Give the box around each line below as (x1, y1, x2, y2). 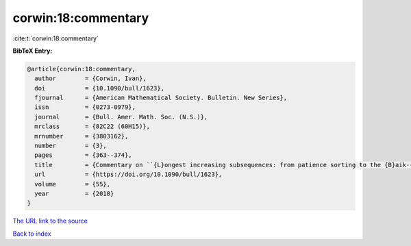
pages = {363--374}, (34, 151, 133, 159)
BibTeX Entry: (12, 47, 53, 55)
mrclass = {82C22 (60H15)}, (34, 123, 151, 130)
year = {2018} (34, 190, 114, 197)
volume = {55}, (34, 180, 111, 188)
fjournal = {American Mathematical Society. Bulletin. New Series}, (34, 94, 288, 102)
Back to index (12, 230, 51, 238)
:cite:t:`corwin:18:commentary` (12, 34, 99, 42)
